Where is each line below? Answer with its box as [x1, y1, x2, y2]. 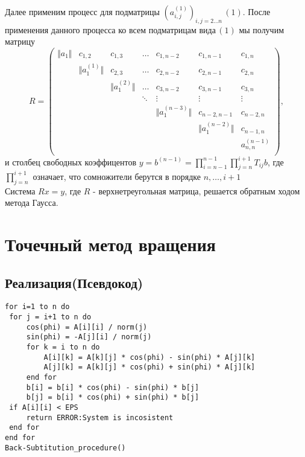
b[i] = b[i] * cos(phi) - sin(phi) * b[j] [26, 383, 200, 392]
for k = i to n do [26, 343, 100, 352]
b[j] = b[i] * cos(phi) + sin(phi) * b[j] [26, 393, 200, 402]
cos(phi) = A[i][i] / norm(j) [26, 322, 148, 331]
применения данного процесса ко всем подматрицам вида [5, 23, 216, 36]
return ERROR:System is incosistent [26, 413, 174, 422]
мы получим [239, 23, 285, 36]
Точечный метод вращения [5, 232, 216, 257]
